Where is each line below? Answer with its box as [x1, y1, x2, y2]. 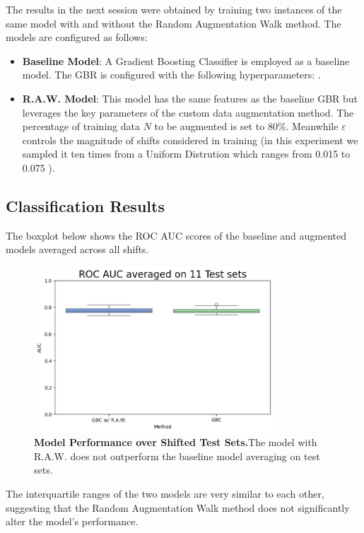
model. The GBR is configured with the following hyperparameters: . [22, 67, 321, 82]
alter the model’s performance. [6, 514, 139, 529]
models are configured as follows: [6, 30, 148, 45]
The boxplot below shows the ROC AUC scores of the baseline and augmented [6, 228, 347, 242]
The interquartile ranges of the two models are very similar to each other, [6, 486, 324, 500]
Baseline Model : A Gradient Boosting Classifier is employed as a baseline [22, 53, 350, 68]
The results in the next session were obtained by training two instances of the [6, 2, 342, 16]
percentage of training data [22, 119, 140, 134]
